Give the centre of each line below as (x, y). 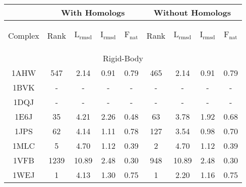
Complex (24, 35)
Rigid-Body (123, 58)
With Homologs (93, 12)
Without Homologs (192, 12)
